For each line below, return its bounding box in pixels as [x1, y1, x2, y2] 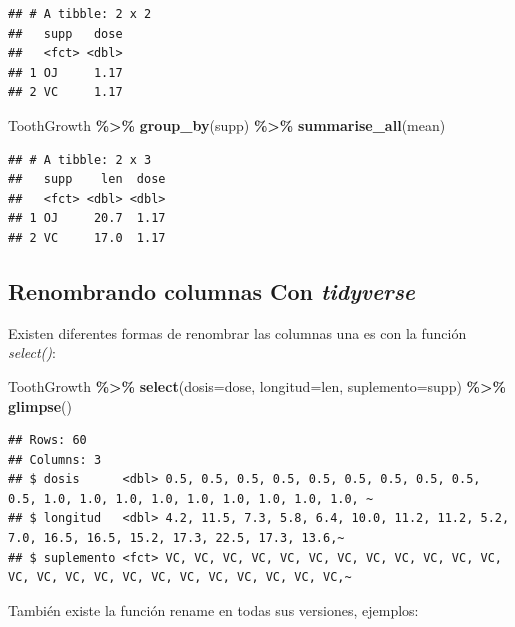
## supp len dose [8, 172, 166, 187]
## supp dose [8, 26, 123, 41]
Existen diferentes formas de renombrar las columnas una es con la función [8, 322, 467, 343]
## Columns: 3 [8, 452, 102, 467]
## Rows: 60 [8, 433, 87, 448]
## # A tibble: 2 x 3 [8, 152, 152, 167]
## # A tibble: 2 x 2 [8, 7, 152, 21]
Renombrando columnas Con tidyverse [8, 275, 416, 306]
